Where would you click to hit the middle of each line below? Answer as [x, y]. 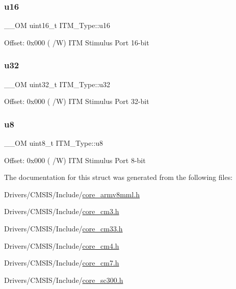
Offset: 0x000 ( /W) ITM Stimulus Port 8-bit [75, 160]
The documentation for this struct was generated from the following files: [119, 177]
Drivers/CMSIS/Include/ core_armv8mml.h [72, 194]
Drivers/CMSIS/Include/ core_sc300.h [64, 280]
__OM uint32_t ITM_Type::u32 [57, 84]
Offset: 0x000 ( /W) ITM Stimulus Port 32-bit [77, 101]
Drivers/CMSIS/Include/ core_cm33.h [63, 228]
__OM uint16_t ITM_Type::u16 [57, 25]
